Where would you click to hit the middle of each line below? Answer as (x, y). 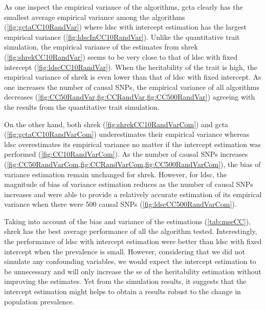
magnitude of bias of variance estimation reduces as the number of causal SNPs (129, 184)
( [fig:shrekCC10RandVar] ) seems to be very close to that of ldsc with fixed (121, 56)
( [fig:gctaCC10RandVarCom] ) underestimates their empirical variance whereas (127, 134)
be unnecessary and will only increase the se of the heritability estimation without (133, 271)
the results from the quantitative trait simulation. (82, 106)
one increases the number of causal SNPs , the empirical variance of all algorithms (132, 87)
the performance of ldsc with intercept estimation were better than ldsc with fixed (133, 241)
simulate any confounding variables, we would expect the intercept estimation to (130, 261)
